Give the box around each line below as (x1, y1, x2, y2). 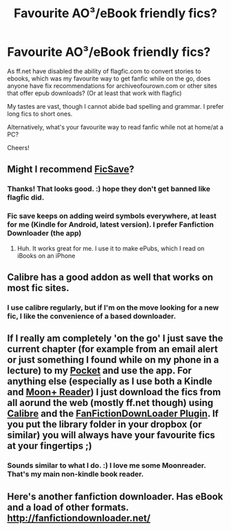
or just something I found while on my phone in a (7, 354, 219, 366)
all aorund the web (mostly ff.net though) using (7, 397, 214, 409)
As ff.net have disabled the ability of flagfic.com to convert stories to (7, 67, 201, 75)
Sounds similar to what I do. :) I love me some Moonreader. (7, 460, 206, 470)
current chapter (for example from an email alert (7, 343, 218, 355)
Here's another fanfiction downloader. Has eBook (7, 491, 223, 502)
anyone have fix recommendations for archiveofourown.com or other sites (7, 81, 218, 89)
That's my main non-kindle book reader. (7, 469, 144, 479)
